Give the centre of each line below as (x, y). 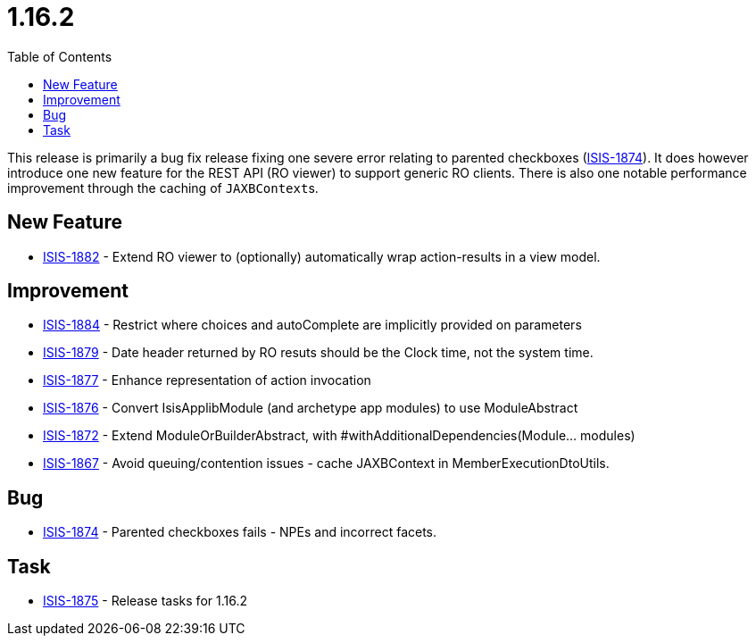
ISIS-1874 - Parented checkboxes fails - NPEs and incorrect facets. (240, 532)
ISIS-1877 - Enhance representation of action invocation (207, 380)
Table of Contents (60, 56)
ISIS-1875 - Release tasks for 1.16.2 (145, 601)
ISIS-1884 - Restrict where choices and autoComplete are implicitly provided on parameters (312, 325)
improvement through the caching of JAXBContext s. (163, 188)
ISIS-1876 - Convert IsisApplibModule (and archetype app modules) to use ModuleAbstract (311, 408)
